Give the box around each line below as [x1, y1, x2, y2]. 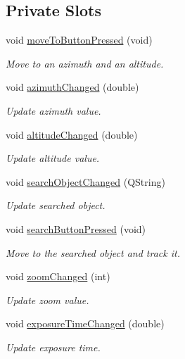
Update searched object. [6, 198, 106, 213]
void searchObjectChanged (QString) [6, 174, 165, 189]
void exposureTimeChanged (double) [6, 316, 165, 331]
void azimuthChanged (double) [6, 80, 139, 94]
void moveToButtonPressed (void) [6, 32, 153, 47]
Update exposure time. [6, 339, 101, 354]
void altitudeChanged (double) [6, 127, 138, 141]
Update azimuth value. [6, 103, 101, 118]
